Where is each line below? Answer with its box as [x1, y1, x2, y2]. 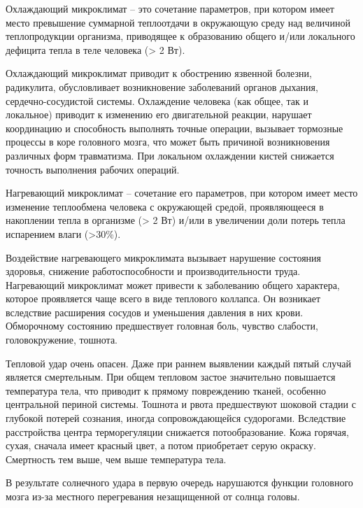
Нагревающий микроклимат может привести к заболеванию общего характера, [6, 277, 340, 292]
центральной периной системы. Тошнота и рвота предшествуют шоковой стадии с [6, 397, 356, 411]
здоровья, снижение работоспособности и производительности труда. [6, 264, 301, 278]
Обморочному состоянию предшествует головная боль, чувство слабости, [6, 318, 318, 333]
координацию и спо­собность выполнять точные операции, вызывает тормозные [6, 120, 343, 135]
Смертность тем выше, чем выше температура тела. [6, 451, 227, 466]
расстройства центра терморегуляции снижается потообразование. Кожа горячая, [6, 424, 349, 439]
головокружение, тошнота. [6, 332, 118, 347]
